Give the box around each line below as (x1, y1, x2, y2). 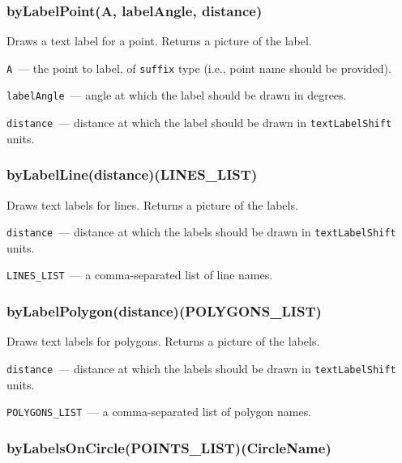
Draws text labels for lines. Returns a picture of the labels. (6, 196, 298, 213)
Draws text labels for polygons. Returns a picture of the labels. (6, 333, 320, 350)
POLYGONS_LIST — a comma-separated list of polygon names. (6, 403, 312, 420)
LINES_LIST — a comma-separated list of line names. (6, 266, 273, 283)
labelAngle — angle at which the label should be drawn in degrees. (6, 87, 347, 104)
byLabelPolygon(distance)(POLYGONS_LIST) (6, 301, 322, 321)
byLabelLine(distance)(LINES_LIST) (6, 164, 258, 185)
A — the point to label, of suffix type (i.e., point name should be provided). (6, 59, 391, 76)
